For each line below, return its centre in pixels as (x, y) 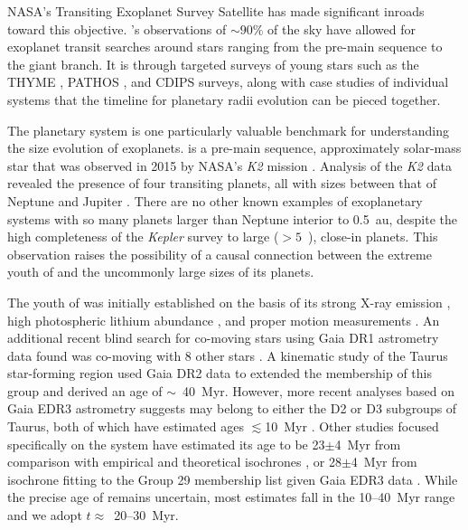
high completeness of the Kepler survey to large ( (143, 237)
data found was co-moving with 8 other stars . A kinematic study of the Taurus (228, 355)
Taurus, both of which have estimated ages (126, 426)
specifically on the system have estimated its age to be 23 (166, 444)
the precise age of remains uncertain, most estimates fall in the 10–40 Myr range (231, 497)
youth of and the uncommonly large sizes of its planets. (161, 272)
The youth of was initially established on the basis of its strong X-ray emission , (229, 302)
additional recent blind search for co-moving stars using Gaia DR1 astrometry (223, 338)
